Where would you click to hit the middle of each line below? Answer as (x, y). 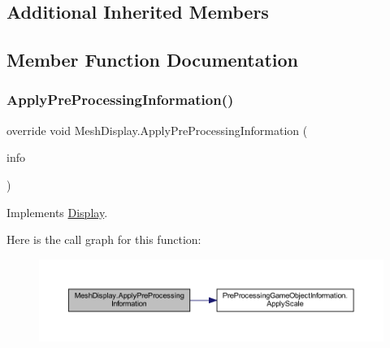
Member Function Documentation (153, 60)
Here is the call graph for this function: (104, 239)
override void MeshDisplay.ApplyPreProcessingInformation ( (157, 130)
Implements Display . (57, 212)
